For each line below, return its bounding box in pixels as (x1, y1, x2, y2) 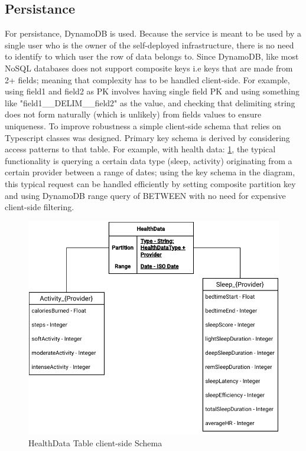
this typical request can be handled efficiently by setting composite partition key (5, 177, 296, 189)
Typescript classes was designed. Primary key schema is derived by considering (5, 131, 290, 143)
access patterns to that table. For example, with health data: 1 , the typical (5, 143, 276, 155)
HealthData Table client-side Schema (28, 436, 162, 449)
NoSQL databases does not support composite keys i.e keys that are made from (5, 61, 293, 74)
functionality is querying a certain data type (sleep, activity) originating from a (5, 154, 292, 166)
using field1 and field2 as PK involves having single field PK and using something (5, 85, 300, 97)
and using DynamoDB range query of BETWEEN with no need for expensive (5, 189, 286, 201)
